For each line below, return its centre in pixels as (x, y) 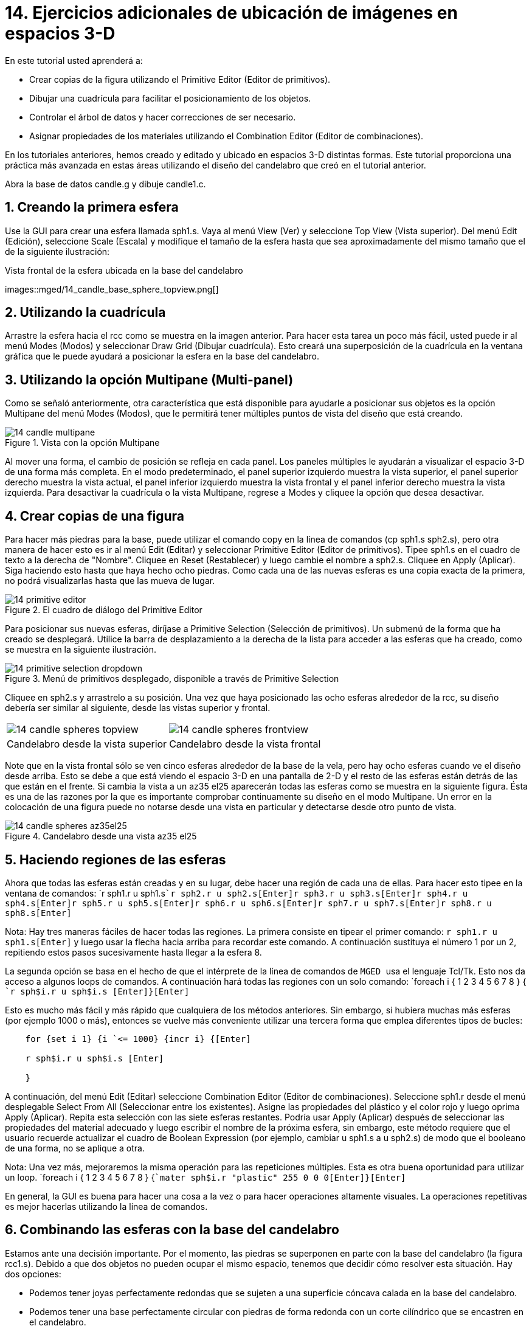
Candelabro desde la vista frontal (245, 744)
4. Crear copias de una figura (95, 516)
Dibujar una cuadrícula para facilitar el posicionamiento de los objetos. (170, 98)
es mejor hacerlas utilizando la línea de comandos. (106, 1206)
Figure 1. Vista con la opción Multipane (82, 443)
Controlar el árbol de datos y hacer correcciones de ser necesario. (163, 117)
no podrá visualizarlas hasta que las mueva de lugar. (110, 581)
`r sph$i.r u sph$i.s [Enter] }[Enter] (97, 991)
